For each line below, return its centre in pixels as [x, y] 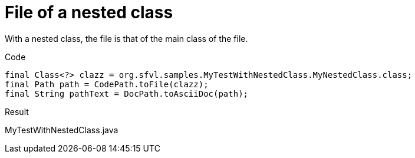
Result [17, 111]
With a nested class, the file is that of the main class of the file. [126, 38]
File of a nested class [89, 12]
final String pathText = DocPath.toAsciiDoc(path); [127, 93]
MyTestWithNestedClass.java [62, 130]
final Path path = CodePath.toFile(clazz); [107, 84]
